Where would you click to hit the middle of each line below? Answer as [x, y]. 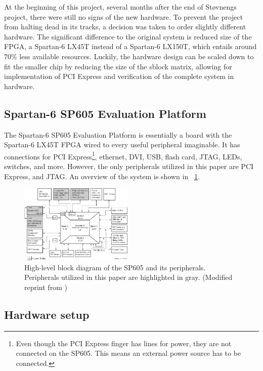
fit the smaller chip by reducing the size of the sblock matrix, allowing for [118, 66]
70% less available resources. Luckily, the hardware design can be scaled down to [129, 56]
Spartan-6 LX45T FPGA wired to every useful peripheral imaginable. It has [122, 145]
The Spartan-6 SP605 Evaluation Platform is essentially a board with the [118, 134]
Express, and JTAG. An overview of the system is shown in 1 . [102, 176]
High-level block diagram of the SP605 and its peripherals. [115, 267]
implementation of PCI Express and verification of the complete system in [119, 76]
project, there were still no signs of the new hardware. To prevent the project [124, 16]
